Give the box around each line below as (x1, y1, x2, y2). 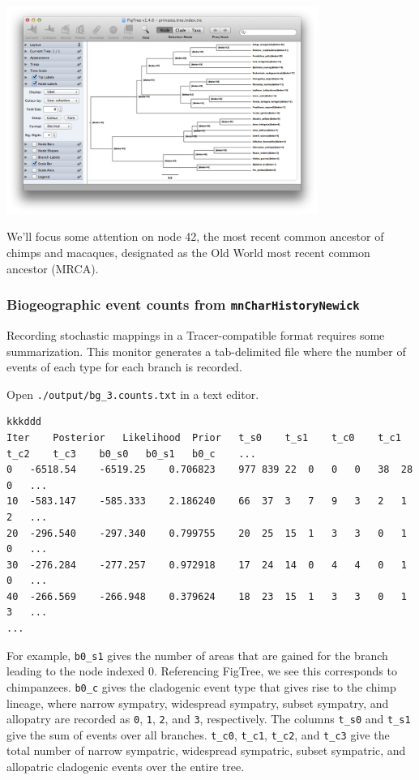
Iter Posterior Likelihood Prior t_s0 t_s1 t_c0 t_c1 (6, 431, 401, 444)
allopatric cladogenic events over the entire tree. (6, 758, 245, 775)
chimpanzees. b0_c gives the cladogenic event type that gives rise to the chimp (6, 678, 396, 695)
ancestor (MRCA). (6, 259, 99, 276)
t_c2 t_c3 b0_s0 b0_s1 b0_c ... (6, 448, 256, 460)
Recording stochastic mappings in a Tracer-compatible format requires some (6, 326, 385, 343)
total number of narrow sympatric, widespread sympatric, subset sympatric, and (6, 742, 406, 759)
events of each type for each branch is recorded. (6, 358, 242, 375)
